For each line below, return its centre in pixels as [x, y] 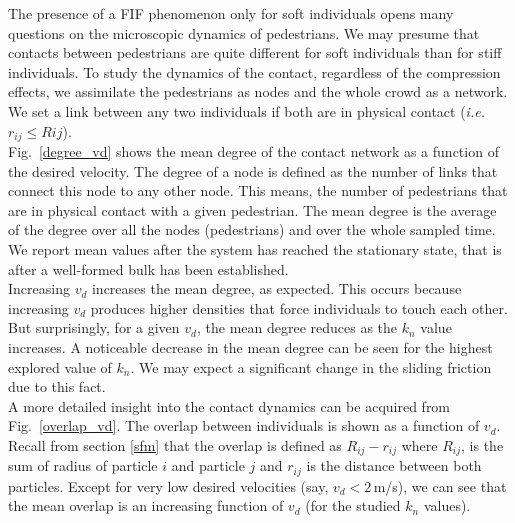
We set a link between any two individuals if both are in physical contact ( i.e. [246, 110]
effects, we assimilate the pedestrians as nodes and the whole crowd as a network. [258, 91]
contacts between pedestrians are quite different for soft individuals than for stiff [255, 52]
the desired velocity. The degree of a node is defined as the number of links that [253, 170]
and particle [208, 465]
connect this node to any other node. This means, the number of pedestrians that [258, 190]
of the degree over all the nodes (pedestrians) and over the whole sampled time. [252, 229]
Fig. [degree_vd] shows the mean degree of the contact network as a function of [253, 151]
